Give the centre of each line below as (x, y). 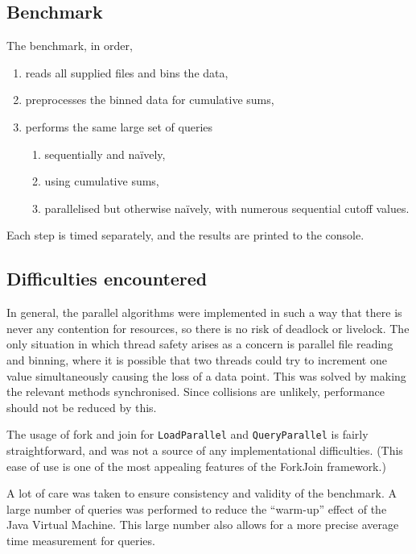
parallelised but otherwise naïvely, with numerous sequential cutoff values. (227, 208)
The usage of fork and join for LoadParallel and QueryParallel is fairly (187, 434)
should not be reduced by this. (82, 407)
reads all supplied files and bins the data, (127, 72)
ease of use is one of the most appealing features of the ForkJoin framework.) (196, 466)
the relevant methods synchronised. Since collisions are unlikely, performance (196, 392)
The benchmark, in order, (70, 46)
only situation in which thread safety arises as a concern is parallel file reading (200, 344)
